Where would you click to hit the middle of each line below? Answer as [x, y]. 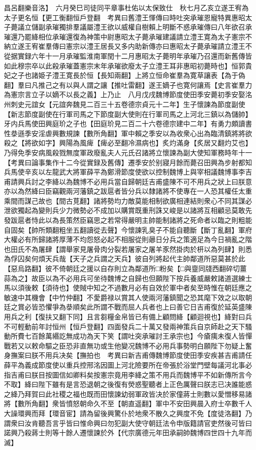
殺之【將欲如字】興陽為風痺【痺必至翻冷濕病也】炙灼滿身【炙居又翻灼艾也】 [128, 143]
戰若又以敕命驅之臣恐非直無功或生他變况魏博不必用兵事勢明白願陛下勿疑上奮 [128, 345]
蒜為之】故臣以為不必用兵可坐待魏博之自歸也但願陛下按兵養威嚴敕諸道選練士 [128, 278]
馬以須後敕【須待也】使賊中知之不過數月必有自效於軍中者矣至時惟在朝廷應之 [128, 288]
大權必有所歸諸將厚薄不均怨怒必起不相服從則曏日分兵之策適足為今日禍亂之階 [128, 239]
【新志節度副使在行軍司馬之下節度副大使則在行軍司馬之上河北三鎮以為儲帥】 [128, 114]
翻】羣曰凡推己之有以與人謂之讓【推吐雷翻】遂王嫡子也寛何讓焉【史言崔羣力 [128, 85]
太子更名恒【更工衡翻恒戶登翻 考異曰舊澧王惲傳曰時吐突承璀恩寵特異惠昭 [125, 17]
